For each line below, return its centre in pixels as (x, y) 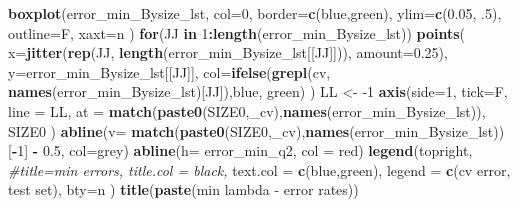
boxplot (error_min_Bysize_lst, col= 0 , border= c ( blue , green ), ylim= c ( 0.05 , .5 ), (255, 13)
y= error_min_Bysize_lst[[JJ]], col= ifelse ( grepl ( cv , (169, 71)
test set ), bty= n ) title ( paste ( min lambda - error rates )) (183, 189)
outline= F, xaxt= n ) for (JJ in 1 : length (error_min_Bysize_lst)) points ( (237, 32)
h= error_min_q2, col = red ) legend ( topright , (327, 150)
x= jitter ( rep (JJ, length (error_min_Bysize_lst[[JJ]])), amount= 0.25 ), (228, 52)
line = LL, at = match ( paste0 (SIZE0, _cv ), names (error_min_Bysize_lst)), (247, 110)
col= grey (96, 150)
